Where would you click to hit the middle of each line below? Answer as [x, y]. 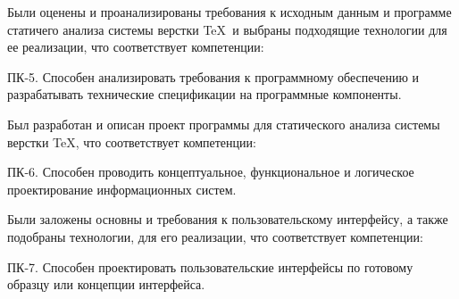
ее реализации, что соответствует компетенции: [136, 47]
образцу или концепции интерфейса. [106, 284]
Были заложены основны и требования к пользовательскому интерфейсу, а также [228, 219]
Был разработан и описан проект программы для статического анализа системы [224, 125]
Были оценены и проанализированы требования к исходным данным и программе [229, 12]
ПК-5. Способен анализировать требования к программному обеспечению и [213, 76]
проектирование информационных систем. [122, 189]
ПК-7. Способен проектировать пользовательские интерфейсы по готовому [210, 266]
